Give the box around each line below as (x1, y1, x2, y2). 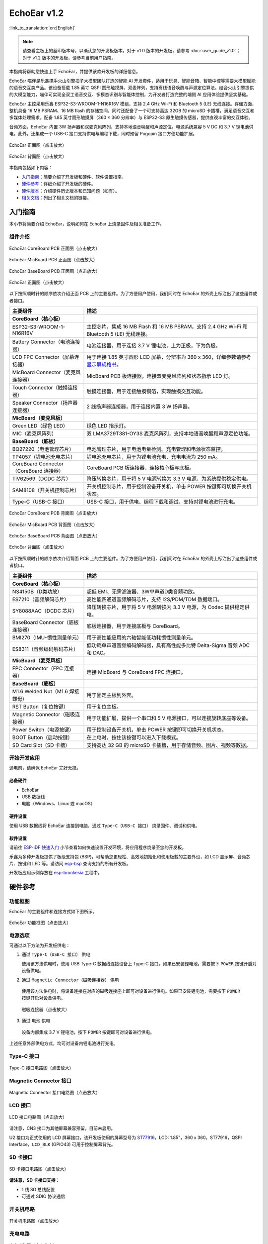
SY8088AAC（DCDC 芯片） (12, 607, 78, 614)
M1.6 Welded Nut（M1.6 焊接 (12, 688, 79, 695)
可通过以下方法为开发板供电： (9, 942, 70, 948)
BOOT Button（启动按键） (12, 734, 73, 741)
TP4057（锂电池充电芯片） (12, 453, 76, 460)
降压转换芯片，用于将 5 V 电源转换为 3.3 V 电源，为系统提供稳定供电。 (86, 475, 252, 482)
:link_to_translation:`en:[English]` (9, 25, 76, 31)
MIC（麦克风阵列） (12, 430, 57, 437)
